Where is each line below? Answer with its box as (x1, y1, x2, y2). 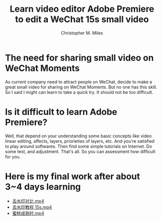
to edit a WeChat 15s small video (15, 14, 149, 25)
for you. (5, 154, 21, 159)
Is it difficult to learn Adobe (5, 106, 118, 117)
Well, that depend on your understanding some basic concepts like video (5, 133, 152, 139)
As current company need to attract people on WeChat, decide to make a (5, 79, 152, 85)
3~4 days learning (5, 181, 81, 192)
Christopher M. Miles (61, 30, 103, 36)
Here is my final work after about (5, 171, 141, 182)
